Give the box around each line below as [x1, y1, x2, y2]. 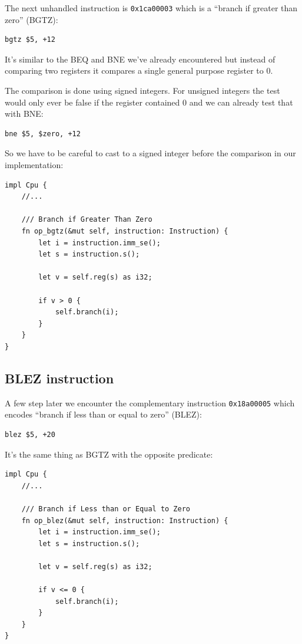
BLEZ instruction [5, 369, 114, 387]
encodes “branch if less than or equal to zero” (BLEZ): [5, 408, 202, 420]
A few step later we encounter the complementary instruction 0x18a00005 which [5, 396, 295, 409]
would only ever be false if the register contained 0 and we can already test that [5, 96, 293, 108]
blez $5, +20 [5, 430, 55, 439]
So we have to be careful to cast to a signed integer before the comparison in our [5, 147, 296, 159]
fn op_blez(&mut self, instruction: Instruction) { [21, 516, 228, 525]
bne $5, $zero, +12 [5, 129, 81, 138]
